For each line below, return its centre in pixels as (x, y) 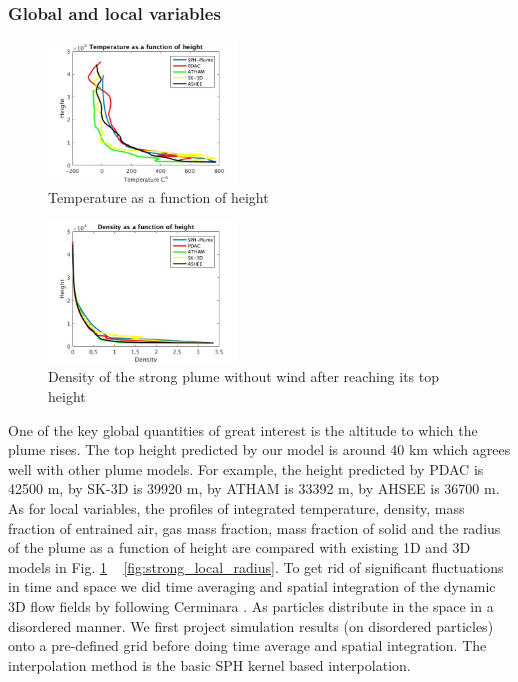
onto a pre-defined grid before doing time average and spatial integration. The (247, 645)
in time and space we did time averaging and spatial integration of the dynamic (252, 586)
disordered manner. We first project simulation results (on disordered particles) (251, 625)
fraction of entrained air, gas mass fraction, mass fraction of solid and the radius (254, 527)
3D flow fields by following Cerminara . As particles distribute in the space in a (251, 605)
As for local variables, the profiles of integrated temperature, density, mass (236, 508)
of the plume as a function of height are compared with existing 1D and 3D (239, 547)
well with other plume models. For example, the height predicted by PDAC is (246, 468)
